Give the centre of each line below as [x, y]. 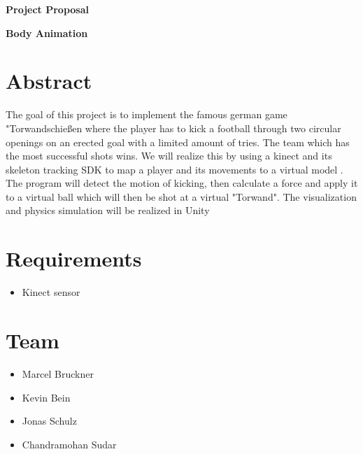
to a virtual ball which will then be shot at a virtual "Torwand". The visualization [181, 196]
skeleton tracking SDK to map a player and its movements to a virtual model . [175, 169]
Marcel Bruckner [58, 373]
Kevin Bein [46, 397]
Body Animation [47, 33]
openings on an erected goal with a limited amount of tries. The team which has [178, 142]
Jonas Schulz [49, 421]
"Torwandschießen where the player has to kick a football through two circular [173, 128]
